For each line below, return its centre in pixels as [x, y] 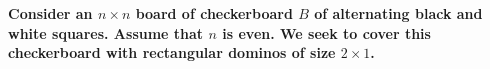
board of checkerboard [214, 13]
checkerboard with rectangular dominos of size [172, 52]
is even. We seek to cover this [326, 32]
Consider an [50, 13]
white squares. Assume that [106, 32]
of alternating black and [398, 13]
